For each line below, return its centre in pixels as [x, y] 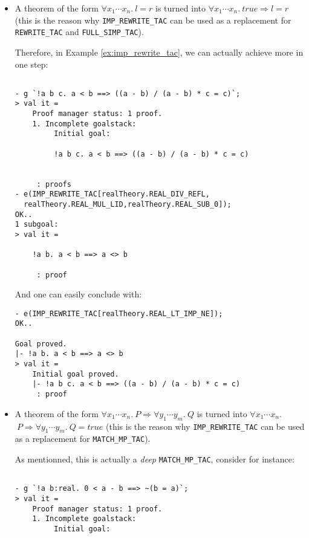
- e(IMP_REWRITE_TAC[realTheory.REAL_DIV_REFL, [112, 194]
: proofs [54, 184]
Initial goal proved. [76, 374]
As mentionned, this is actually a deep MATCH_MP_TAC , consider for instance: [154, 459]
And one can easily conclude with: [78, 294]
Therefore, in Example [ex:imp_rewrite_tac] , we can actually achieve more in [159, 52]
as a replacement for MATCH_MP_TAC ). [83, 439]
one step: [31, 64]
